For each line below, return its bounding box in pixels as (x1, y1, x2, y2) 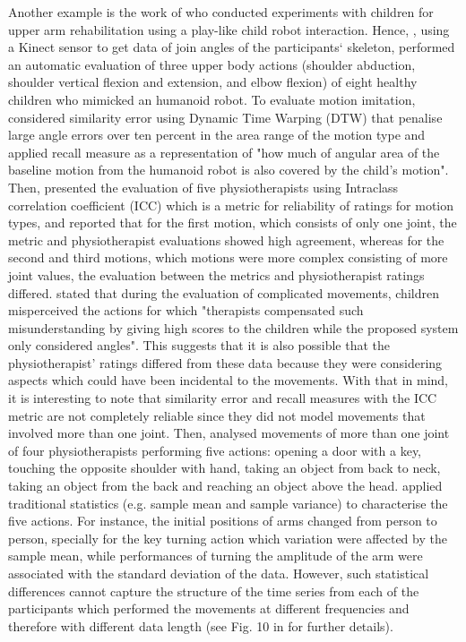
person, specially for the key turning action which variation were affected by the (8, 528, 447, 547)
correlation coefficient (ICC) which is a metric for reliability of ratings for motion (8, 195, 454, 214)
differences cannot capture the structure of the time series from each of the (8, 581, 419, 600)
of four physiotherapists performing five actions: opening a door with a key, (8, 441, 422, 459)
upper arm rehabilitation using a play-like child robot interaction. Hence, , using (8, 20, 450, 39)
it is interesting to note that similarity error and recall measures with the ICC (8, 389, 437, 407)
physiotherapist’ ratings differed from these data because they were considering (8, 353, 443, 372)
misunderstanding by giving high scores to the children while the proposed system (8, 318, 459, 337)
